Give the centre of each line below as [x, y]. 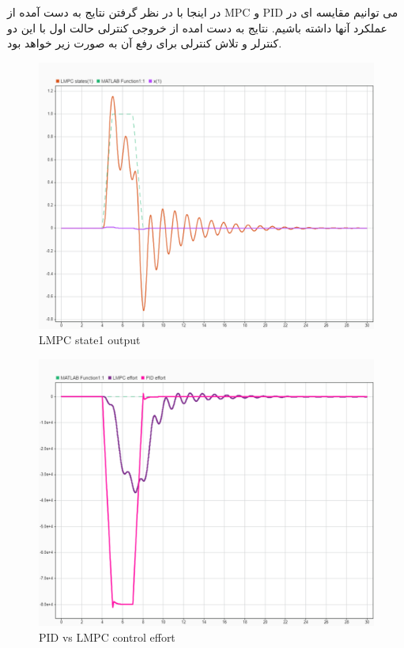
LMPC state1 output [90, 340]
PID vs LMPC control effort [107, 637]
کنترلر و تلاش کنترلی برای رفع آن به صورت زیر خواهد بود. [145, 43]
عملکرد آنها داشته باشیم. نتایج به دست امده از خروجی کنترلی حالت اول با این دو [197, 27]
